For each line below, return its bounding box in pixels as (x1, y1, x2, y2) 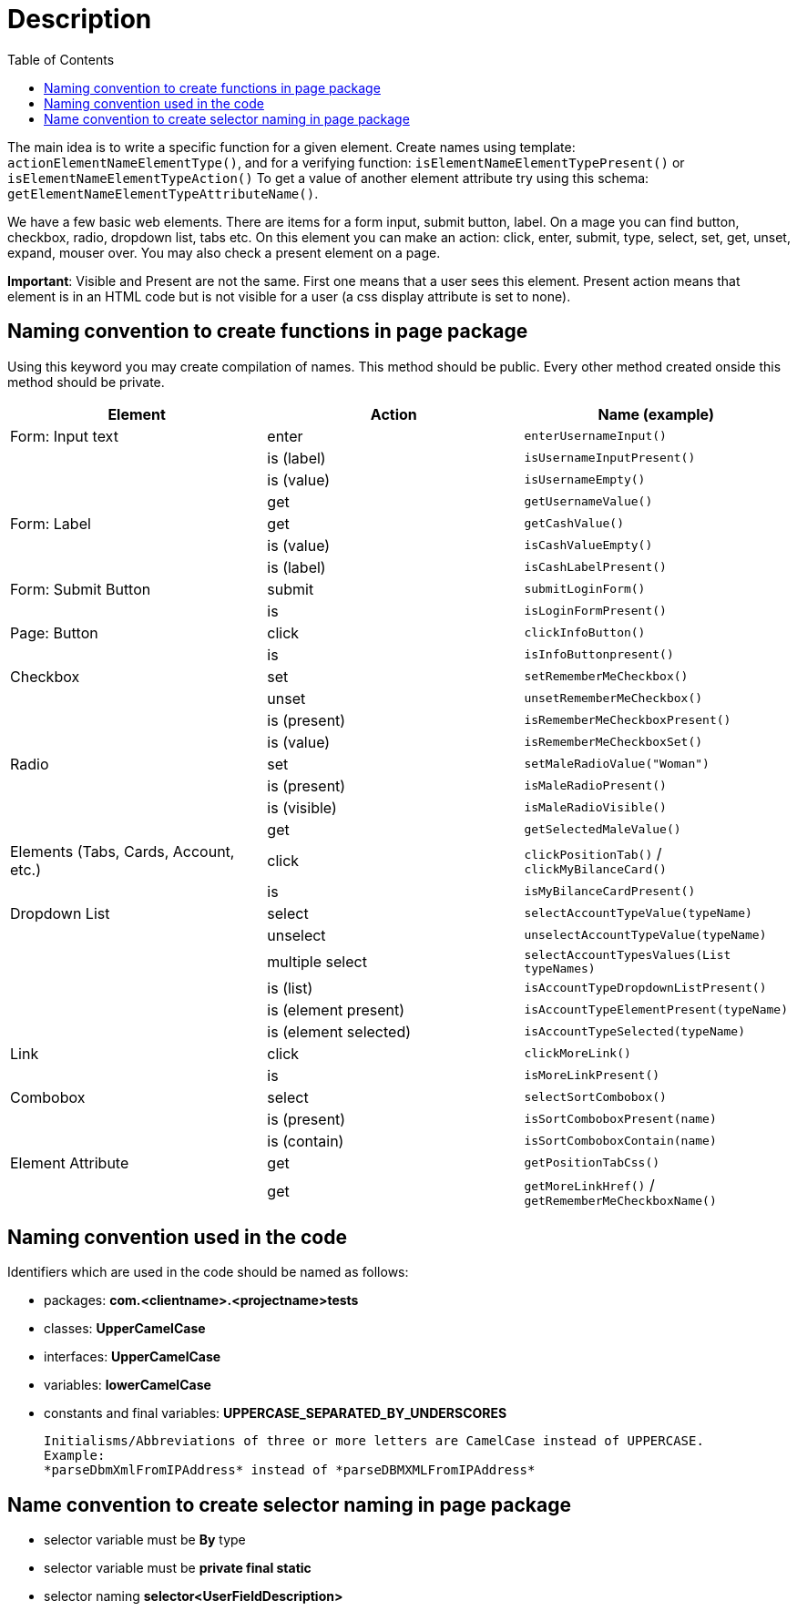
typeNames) (524, 961, 596, 975)
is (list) (267, 978, 313, 997)
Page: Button (10, 623, 98, 642)
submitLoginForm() (524, 582, 646, 596)
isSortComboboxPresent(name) (524, 1112, 717, 1127)
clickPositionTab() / (524, 844, 662, 863)
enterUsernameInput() (524, 429, 667, 444)
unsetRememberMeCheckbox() (524, 691, 703, 706)
